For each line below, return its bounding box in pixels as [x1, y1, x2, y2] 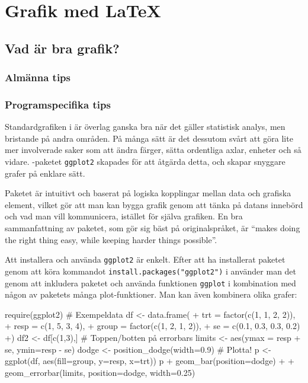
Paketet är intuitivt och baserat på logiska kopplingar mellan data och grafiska [5, 187, 291, 199]
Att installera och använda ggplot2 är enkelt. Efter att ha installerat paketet [5, 253, 285, 266]
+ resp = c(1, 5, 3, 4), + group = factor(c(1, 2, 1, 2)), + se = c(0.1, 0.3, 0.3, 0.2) [5, 320, 300, 332]
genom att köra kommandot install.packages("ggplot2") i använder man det [5, 264, 297, 277]
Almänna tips [5, 70, 70, 85]
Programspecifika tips [5, 97, 111, 111]
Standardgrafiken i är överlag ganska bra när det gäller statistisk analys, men [5, 120, 285, 133]
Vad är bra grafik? [5, 39, 120, 57]
